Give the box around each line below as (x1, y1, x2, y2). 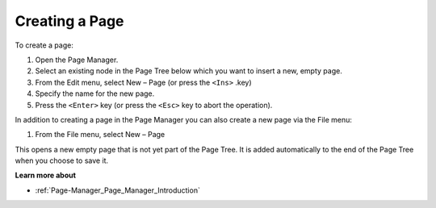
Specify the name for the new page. (35, 89, 155, 98)
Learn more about (15, 170, 77, 181)
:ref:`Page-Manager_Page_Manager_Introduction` (35, 185, 201, 195)
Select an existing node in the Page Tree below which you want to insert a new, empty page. (35, 66, 342, 76)
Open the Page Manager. (35, 55, 119, 64)
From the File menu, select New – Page (35, 130, 166, 139)
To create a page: (15, 40, 74, 50)
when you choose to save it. (15, 156, 109, 165)
